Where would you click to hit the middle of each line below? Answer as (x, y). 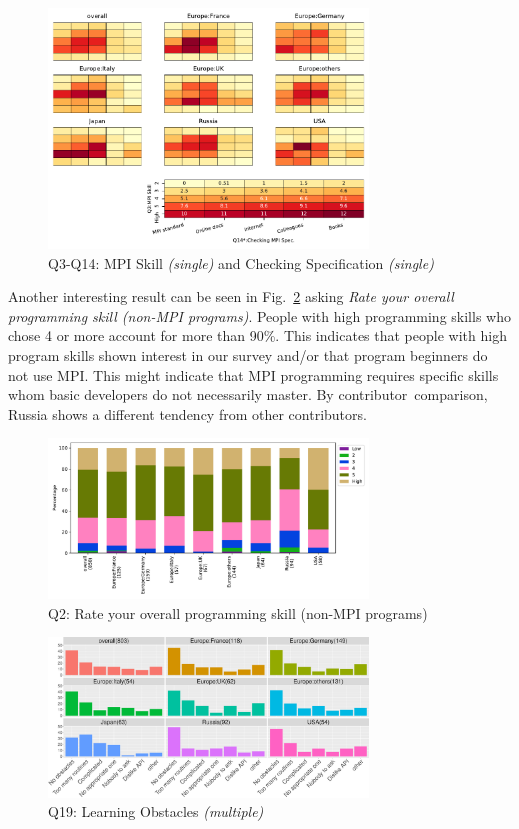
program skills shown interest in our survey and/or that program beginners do (248, 354)
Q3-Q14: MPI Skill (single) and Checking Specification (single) (241, 262)
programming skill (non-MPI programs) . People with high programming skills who (259, 315)
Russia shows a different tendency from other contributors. (187, 413)
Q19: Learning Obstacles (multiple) (156, 811)
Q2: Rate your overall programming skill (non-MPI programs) (238, 612)
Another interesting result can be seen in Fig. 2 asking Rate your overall (231, 296)
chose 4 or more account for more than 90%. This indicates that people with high (257, 335)
